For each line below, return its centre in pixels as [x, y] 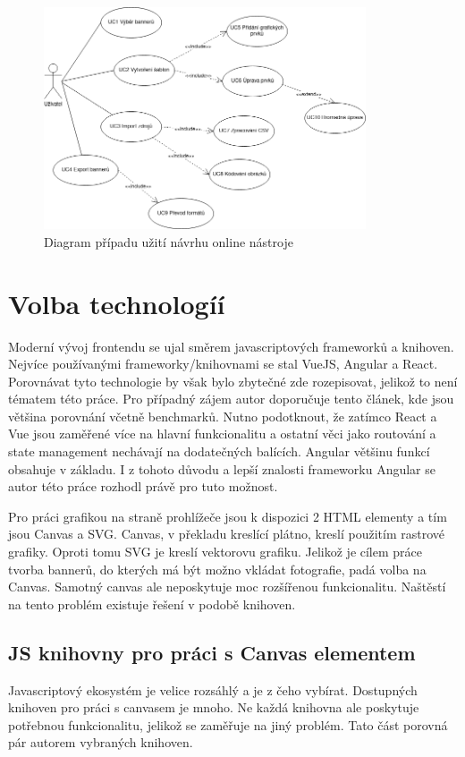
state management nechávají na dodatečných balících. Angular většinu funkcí [219, 451]
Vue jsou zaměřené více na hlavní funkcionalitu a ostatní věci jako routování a [222, 434]
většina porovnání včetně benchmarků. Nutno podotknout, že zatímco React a [223, 416]
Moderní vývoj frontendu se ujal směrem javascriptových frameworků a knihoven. [231, 346]
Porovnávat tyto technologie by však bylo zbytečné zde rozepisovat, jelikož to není [233, 381]
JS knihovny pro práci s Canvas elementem [212, 652]
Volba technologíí [117, 303]
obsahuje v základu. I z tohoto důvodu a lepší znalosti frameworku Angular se [222, 468]
